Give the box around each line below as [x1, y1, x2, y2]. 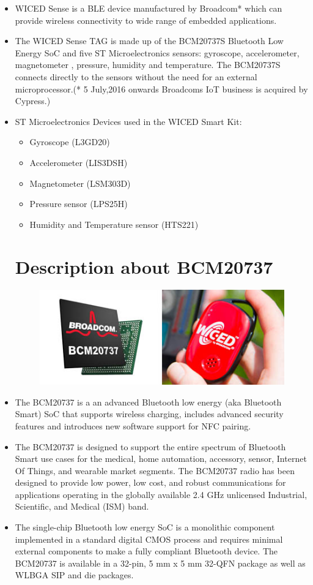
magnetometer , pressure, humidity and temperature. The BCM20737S [15, 58, 281, 71]
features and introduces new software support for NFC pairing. [15, 419, 251, 432]
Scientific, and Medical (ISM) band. [15, 500, 149, 513]
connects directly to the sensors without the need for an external [15, 70, 257, 83]
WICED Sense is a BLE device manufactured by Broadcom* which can [15, 2, 282, 14]
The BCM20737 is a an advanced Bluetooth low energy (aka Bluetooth [15, 395, 282, 408]
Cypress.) [15, 94, 51, 107]
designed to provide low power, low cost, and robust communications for [15, 476, 286, 489]
